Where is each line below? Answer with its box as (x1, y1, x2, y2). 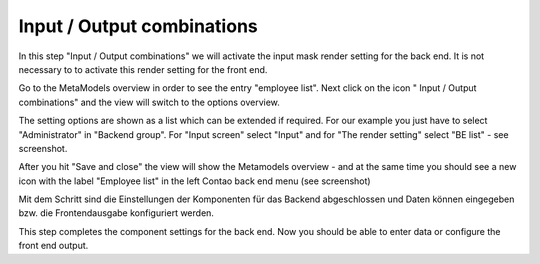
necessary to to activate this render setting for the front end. (18, 63, 268, 75)
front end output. (18, 240, 89, 252)
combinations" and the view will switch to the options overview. (18, 96, 280, 108)
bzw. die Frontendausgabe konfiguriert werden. (18, 207, 215, 219)
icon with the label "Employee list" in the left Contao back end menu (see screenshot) (18, 175, 371, 187)
